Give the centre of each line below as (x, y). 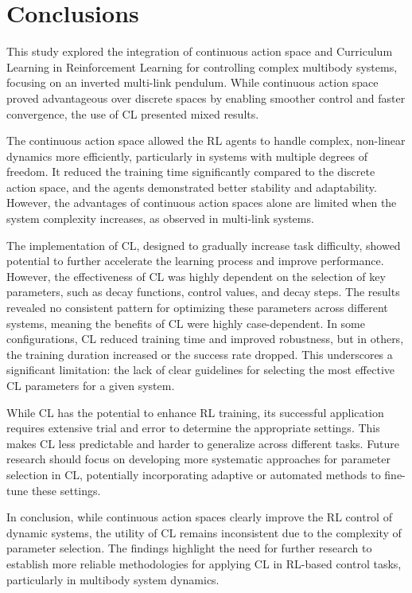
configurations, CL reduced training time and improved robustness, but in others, (205, 339)
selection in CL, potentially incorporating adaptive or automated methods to (194, 474)
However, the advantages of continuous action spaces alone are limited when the (202, 203)
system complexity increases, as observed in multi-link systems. (160, 218)
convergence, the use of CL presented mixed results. (133, 113)
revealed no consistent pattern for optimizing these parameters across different (197, 308)
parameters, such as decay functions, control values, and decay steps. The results (203, 292)
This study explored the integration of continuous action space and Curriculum (200, 51)
